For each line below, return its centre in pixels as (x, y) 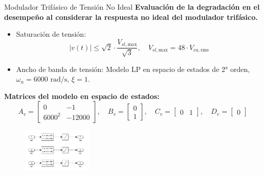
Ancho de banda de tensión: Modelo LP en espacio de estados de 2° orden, (133, 69)
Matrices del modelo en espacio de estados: (82, 96)
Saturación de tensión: (51, 34)
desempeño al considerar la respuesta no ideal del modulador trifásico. (131, 17)
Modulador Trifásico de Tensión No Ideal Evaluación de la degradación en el (132, 7)
